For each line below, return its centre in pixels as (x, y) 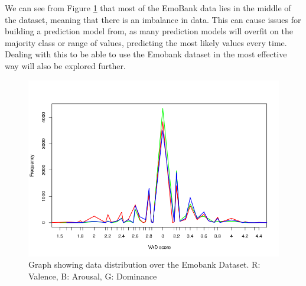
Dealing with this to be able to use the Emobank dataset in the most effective (146, 54)
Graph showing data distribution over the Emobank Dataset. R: (144, 264)
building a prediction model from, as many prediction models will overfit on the (149, 31)
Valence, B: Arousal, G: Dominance (93, 276)
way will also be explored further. (65, 65)
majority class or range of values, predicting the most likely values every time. (146, 42)
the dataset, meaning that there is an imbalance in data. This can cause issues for (153, 19)
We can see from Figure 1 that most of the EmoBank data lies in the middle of (148, 8)
